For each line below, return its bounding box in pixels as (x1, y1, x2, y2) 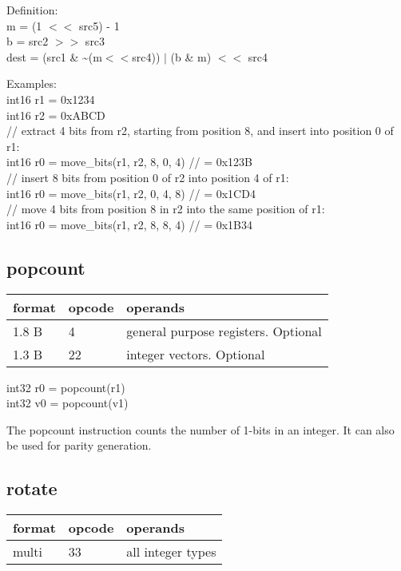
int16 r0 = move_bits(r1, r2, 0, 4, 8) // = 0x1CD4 (6, 184, 256, 201)
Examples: (6, 75, 57, 92)
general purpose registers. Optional (126, 321, 322, 340)
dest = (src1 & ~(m (6, 48, 102, 65)
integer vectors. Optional (126, 344, 265, 363)
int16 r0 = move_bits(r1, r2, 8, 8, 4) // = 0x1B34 (6, 216, 252, 232)
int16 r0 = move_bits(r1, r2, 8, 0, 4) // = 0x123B (6, 153, 252, 170)
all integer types (126, 542, 216, 561)
